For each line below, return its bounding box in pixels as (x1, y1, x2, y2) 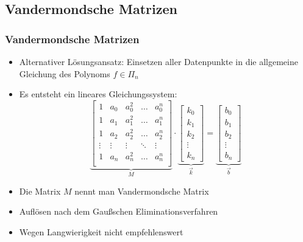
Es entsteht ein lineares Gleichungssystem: (19, 88, 177, 100)
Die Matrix (19, 184, 61, 197)
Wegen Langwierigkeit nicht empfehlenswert (19, 225, 184, 238)
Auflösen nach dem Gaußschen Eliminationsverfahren (19, 205, 218, 218)
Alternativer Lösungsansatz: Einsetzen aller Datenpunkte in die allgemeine (19, 55, 298, 67)
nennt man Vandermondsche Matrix (74, 184, 209, 197)
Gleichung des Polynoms (19, 67, 110, 80)
